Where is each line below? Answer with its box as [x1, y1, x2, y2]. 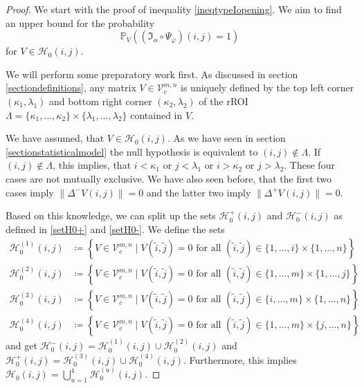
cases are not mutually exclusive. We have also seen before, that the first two [6, 171, 332, 185]
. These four [284, 158, 335, 172]
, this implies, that [53, 158, 131, 172]
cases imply [6, 185, 54, 199]
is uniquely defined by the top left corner [181, 80, 354, 95]
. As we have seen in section [167, 131, 286, 145]
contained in [130, 107, 183, 122]
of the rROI [199, 93, 248, 108]
